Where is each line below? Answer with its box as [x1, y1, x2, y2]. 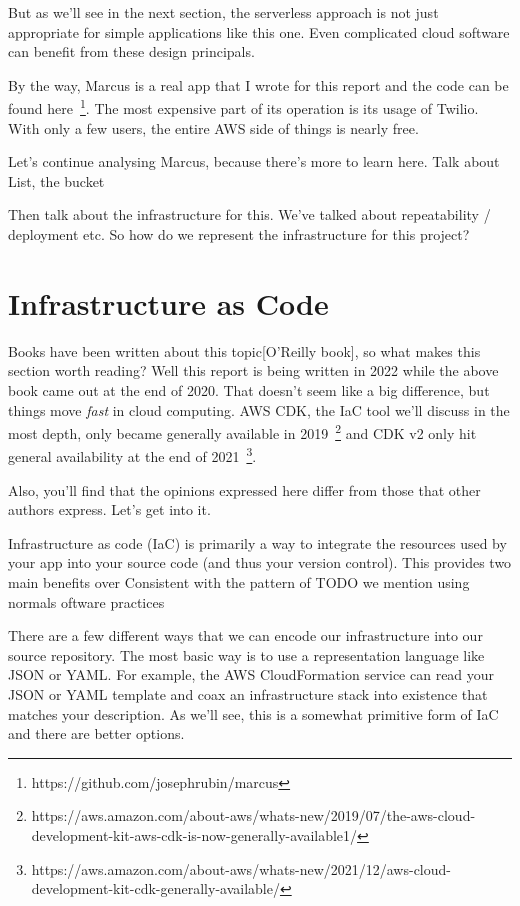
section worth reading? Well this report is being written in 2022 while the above [8, 360, 499, 381]
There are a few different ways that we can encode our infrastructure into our [8, 625, 483, 646]
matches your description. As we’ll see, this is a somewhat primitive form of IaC [8, 703, 499, 724]
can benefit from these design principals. [8, 41, 255, 62]
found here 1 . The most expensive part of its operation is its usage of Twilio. [8, 95, 479, 119]
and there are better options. [8, 723, 185, 744]
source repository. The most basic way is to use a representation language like [8, 644, 485, 665]
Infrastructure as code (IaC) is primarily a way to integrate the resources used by [8, 532, 507, 553]
